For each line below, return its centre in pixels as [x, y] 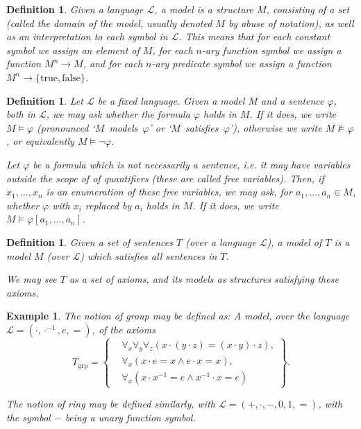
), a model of [294, 242]
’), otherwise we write [276, 127]
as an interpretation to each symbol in [87, 36]
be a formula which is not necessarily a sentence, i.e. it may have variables [192, 164]
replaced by [108, 205]
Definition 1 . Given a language [75, 9]
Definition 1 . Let [45, 100]
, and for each [113, 63]
